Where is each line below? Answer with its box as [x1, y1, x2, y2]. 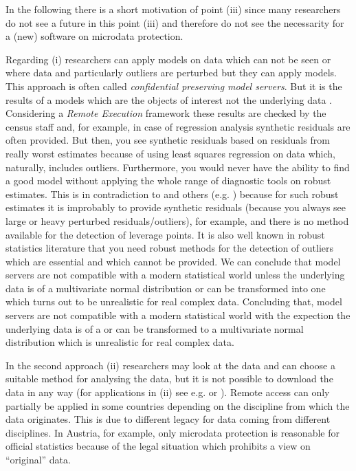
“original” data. [5, 452, 71, 466]
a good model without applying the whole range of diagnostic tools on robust [5, 173, 331, 188]
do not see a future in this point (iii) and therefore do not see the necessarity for [5, 15, 344, 30]
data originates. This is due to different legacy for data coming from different [5, 412, 331, 426]
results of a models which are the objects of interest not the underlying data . [5, 92, 332, 107]
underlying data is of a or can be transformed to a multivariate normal [5, 321, 304, 336]
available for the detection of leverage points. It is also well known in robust [5, 227, 325, 241]
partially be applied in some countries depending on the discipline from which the [5, 398, 350, 413]
